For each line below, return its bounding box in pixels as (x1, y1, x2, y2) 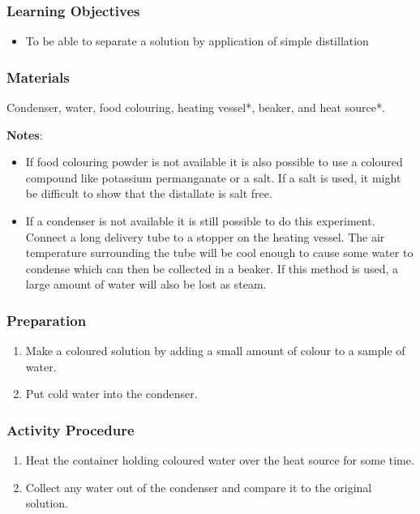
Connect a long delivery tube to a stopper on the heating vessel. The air (25, 228, 385, 245)
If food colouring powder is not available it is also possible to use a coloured (25, 153, 403, 170)
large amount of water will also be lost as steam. (25, 276, 267, 293)
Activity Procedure (6, 419, 135, 439)
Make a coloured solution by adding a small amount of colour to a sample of (25, 342, 405, 359)
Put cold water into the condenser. (25, 385, 198, 402)
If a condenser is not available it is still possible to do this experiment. (25, 212, 375, 229)
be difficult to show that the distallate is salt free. (25, 185, 272, 202)
